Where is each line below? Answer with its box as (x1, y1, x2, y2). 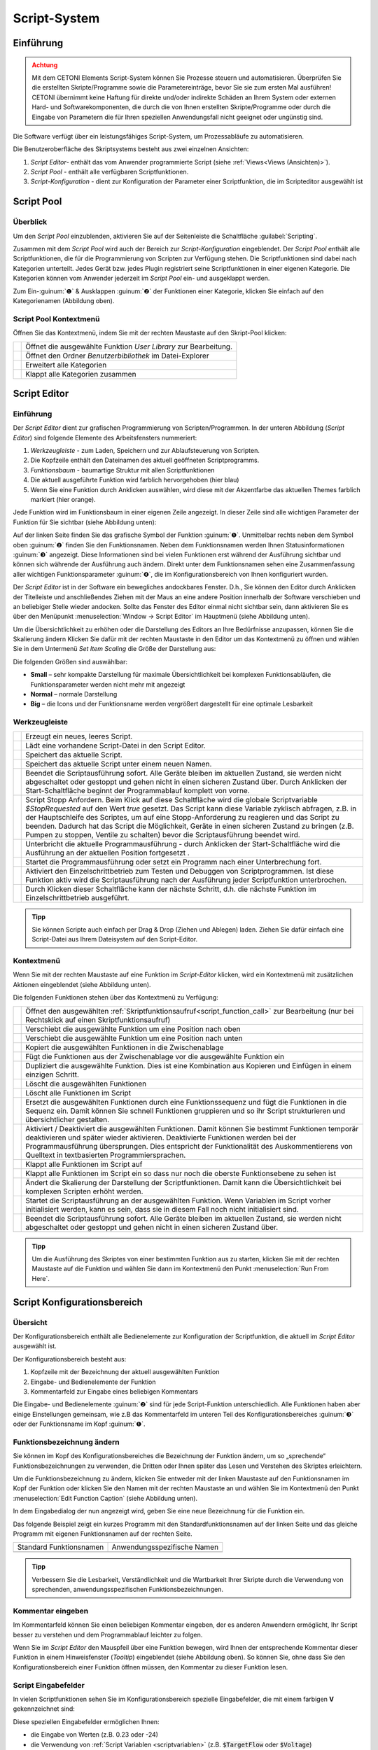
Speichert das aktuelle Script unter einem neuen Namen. (25, 759, 212, 769)
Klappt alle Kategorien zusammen (25, 369, 136, 379)
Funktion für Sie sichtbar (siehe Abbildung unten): (13, 518, 157, 526)
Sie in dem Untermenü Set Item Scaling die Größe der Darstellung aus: (13, 645, 216, 653)
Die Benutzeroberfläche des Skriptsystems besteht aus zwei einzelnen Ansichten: (13, 145, 249, 153)
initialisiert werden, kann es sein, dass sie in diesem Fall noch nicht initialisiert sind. (25, 1204, 299, 1214)
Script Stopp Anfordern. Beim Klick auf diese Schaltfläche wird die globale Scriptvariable (25, 794, 318, 804)
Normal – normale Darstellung (30, 690, 118, 699)
